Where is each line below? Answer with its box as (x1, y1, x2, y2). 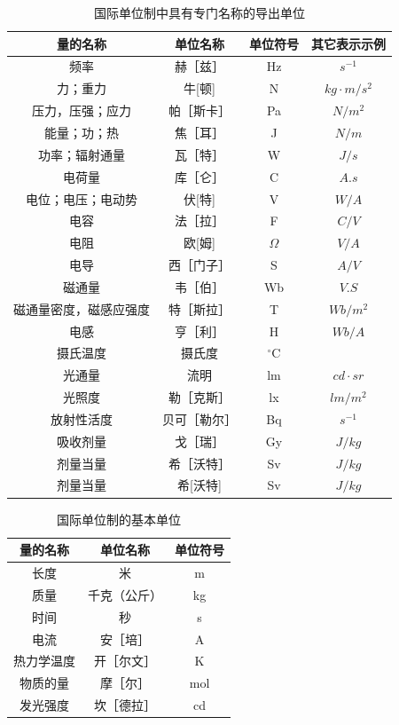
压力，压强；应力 (32, 101, 131, 120)
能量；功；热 (44, 122, 119, 141)
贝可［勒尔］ (162, 409, 237, 428)
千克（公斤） (88, 585, 162, 603)
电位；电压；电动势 (26, 189, 137, 208)
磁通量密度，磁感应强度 (13, 299, 150, 318)
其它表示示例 (311, 34, 386, 52)
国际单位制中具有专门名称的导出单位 (94, 4, 305, 21)
